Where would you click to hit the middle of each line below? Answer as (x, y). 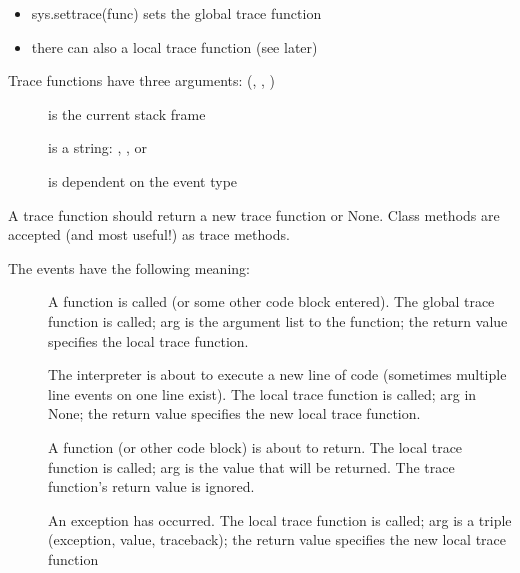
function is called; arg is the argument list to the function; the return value (278, 320)
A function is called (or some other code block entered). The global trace (271, 301)
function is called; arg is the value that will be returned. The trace (251, 466)
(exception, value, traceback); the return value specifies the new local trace (277, 539)
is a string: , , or (98, 147)
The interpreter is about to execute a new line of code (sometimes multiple (277, 374)
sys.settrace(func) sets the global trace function (176, 13)
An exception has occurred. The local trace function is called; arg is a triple (280, 519)
